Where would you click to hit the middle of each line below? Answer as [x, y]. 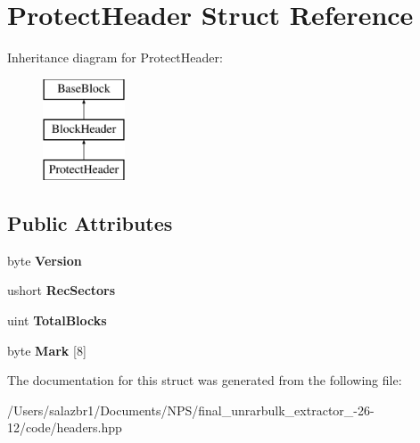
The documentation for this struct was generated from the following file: [205, 380]
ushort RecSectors [62, 290]
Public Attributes [90, 223]
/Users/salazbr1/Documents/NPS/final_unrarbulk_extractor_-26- [191, 410]
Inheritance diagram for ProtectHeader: [115, 57]
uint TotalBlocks [57, 320]
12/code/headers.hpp [65, 427]
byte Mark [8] [47, 350]
